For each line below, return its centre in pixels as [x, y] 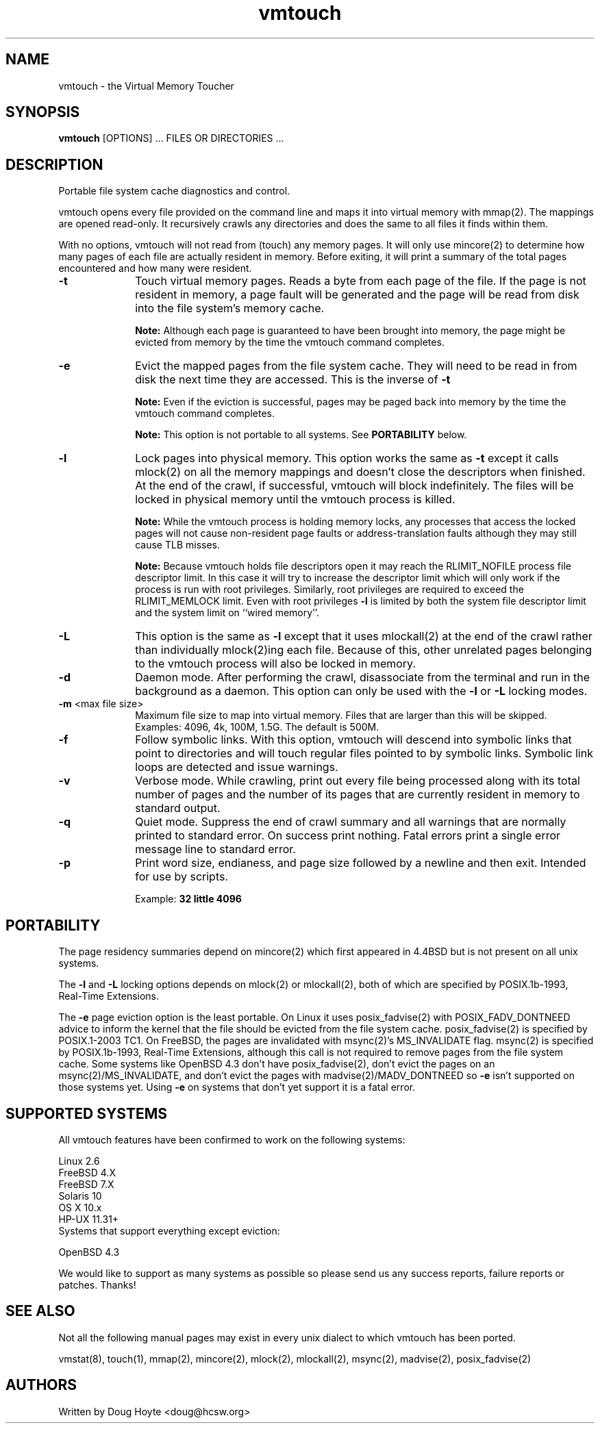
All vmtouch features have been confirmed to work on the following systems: [232, 1139]
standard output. [178, 808]
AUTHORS [41, 1385]
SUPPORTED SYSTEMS [87, 1113]
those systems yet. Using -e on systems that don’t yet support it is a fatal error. [237, 1087]
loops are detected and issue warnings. [237, 767]
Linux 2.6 [79, 1161]
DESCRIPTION [54, 164]
